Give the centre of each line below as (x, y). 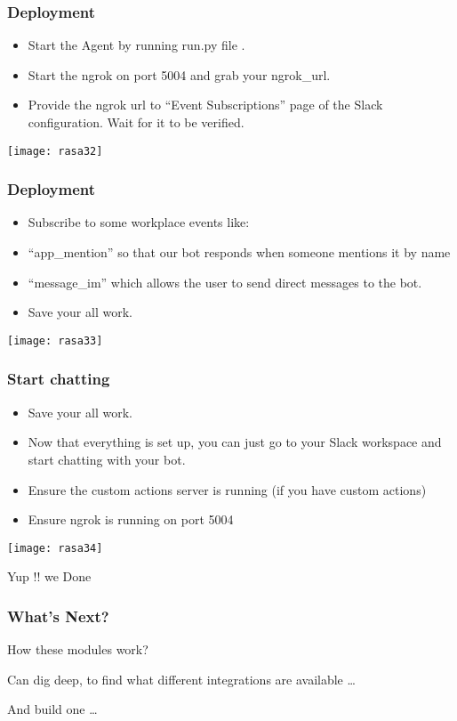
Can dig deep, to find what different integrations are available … (181, 679)
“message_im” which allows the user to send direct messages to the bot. (225, 282)
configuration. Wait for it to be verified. (136, 122)
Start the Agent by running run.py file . (136, 45)
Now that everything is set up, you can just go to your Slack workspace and (235, 442)
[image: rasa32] (55, 151)
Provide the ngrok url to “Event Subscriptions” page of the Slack (205, 105)
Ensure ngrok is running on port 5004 (131, 519)
